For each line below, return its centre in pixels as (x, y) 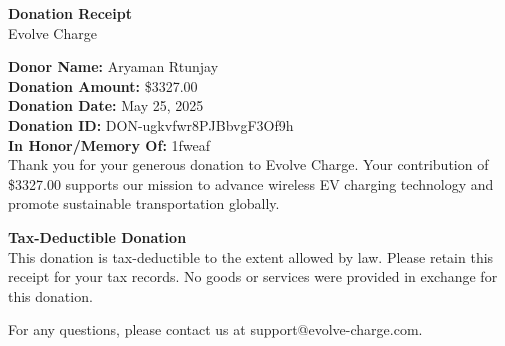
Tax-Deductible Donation (97, 236)
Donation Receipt (70, 13)
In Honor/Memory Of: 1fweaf (109, 144)
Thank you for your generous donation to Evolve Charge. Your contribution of (248, 164)
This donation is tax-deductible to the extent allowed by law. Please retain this (251, 256)
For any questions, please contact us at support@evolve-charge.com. (215, 329)
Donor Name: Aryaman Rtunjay (113, 66)
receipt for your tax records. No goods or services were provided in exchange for (253, 276)
